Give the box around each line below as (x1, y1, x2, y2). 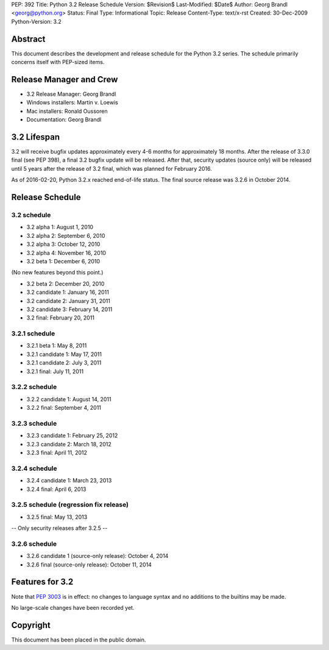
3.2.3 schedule (11, 419, 57, 427)
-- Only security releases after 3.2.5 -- (11, 524, 108, 532)
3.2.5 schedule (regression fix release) (11, 501, 129, 509)
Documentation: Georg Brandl (26, 116, 102, 123)
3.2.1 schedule (11, 329, 55, 338)
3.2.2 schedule (11, 383, 57, 391)
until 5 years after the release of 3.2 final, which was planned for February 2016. (11, 165, 213, 172)
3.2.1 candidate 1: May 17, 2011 (26, 351, 102, 358)
